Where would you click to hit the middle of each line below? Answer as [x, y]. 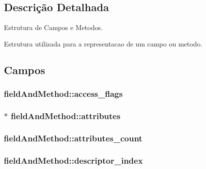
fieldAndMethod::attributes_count [73, 138]
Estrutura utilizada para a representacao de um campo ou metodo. [103, 43]
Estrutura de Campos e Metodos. [53, 27]
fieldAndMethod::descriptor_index [73, 160]
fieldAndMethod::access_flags [63, 94]
